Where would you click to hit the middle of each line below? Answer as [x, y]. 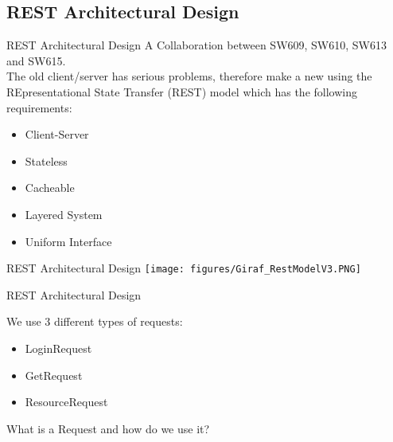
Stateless [46, 160]
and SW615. [36, 60]
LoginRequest [58, 348]
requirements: [39, 107]
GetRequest [54, 375]
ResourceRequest [66, 402]
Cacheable [50, 188]
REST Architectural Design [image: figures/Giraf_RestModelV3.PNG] [184, 268]
